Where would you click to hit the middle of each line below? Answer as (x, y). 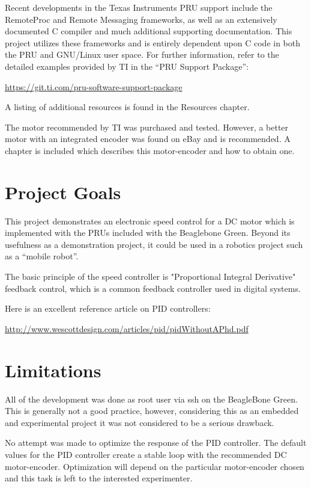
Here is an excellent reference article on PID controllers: (108, 308)
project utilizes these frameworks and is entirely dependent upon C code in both (153, 42)
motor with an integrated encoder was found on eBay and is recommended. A (148, 139)
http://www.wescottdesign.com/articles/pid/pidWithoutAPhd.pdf (127, 328)
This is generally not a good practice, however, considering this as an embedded (152, 411)
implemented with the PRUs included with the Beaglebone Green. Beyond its (148, 233)
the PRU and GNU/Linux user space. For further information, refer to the (142, 54)
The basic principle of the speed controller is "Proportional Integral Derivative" (150, 276)
